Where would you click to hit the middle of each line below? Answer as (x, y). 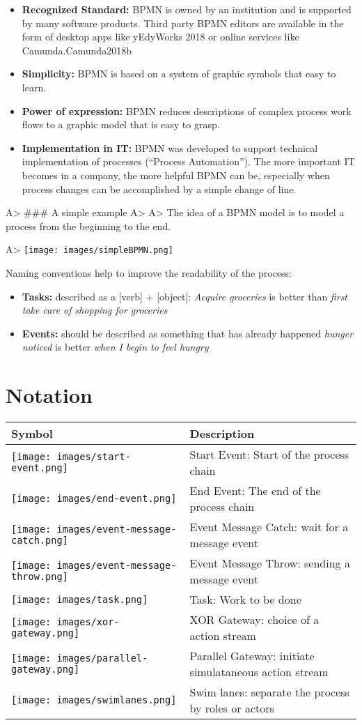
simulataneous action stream (259, 672)
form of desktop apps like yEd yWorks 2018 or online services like (160, 37)
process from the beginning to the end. (88, 226)
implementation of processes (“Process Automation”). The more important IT (188, 161)
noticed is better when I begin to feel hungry (115, 347)
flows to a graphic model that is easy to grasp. (121, 124)
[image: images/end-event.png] (94, 499)
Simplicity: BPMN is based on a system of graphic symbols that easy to (179, 74)
